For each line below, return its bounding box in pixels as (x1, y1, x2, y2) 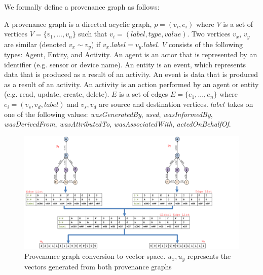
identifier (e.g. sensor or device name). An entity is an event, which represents (4, 59, 246, 69)
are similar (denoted (4, 38, 67, 49)
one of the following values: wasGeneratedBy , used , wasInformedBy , (4, 108, 213, 119)
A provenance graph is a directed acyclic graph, (4, 18, 152, 29)
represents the (187, 251, 231, 261)
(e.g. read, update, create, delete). (4, 89, 109, 99)
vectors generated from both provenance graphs (24, 261, 172, 271)
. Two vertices (187, 28, 231, 39)
